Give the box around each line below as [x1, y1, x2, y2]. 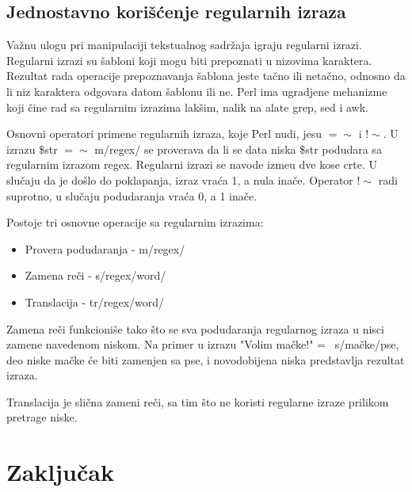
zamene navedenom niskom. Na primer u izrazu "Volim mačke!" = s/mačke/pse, [6, 336, 399, 353]
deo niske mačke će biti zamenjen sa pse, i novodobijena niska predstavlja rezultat [6, 351, 405, 368]
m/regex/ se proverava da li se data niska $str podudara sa [94, 140, 382, 157]
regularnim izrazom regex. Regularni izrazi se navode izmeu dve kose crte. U [6, 156, 378, 173]
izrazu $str [6, 140, 58, 157]
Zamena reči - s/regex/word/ [25, 267, 166, 284]
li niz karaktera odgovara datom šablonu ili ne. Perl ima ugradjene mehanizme [6, 82, 387, 99]
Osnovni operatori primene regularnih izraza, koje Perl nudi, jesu [6, 125, 322, 142]
